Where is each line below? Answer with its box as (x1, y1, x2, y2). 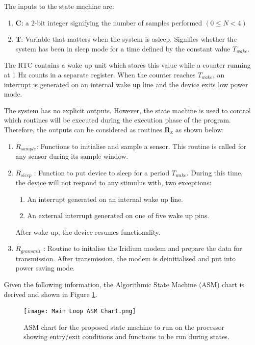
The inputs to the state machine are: (4, 1, 114, 11)
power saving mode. (15, 263, 75, 273)
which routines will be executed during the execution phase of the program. (4, 115, 231, 125)
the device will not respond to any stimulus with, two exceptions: (15, 177, 212, 188)
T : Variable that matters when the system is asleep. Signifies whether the (15, 34, 237, 44)
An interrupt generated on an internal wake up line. (27, 194, 183, 204)
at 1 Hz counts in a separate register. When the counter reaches (4, 69, 196, 79)
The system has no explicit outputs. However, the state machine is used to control (4, 105, 251, 115)
